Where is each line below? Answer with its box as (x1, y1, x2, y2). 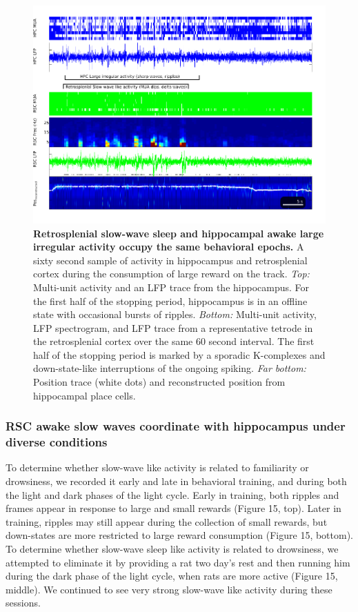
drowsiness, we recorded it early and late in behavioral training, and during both (6, 474, 347, 488)
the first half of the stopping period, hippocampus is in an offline (33, 293, 308, 308)
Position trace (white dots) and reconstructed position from (33, 375, 286, 389)
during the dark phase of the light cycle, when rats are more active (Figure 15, (6, 569, 338, 583)
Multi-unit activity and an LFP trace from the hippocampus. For (33, 279, 310, 294)
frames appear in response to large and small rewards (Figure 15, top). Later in (6, 501, 341, 515)
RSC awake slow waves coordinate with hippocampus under (6, 417, 346, 435)
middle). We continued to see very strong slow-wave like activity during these (6, 582, 332, 596)
